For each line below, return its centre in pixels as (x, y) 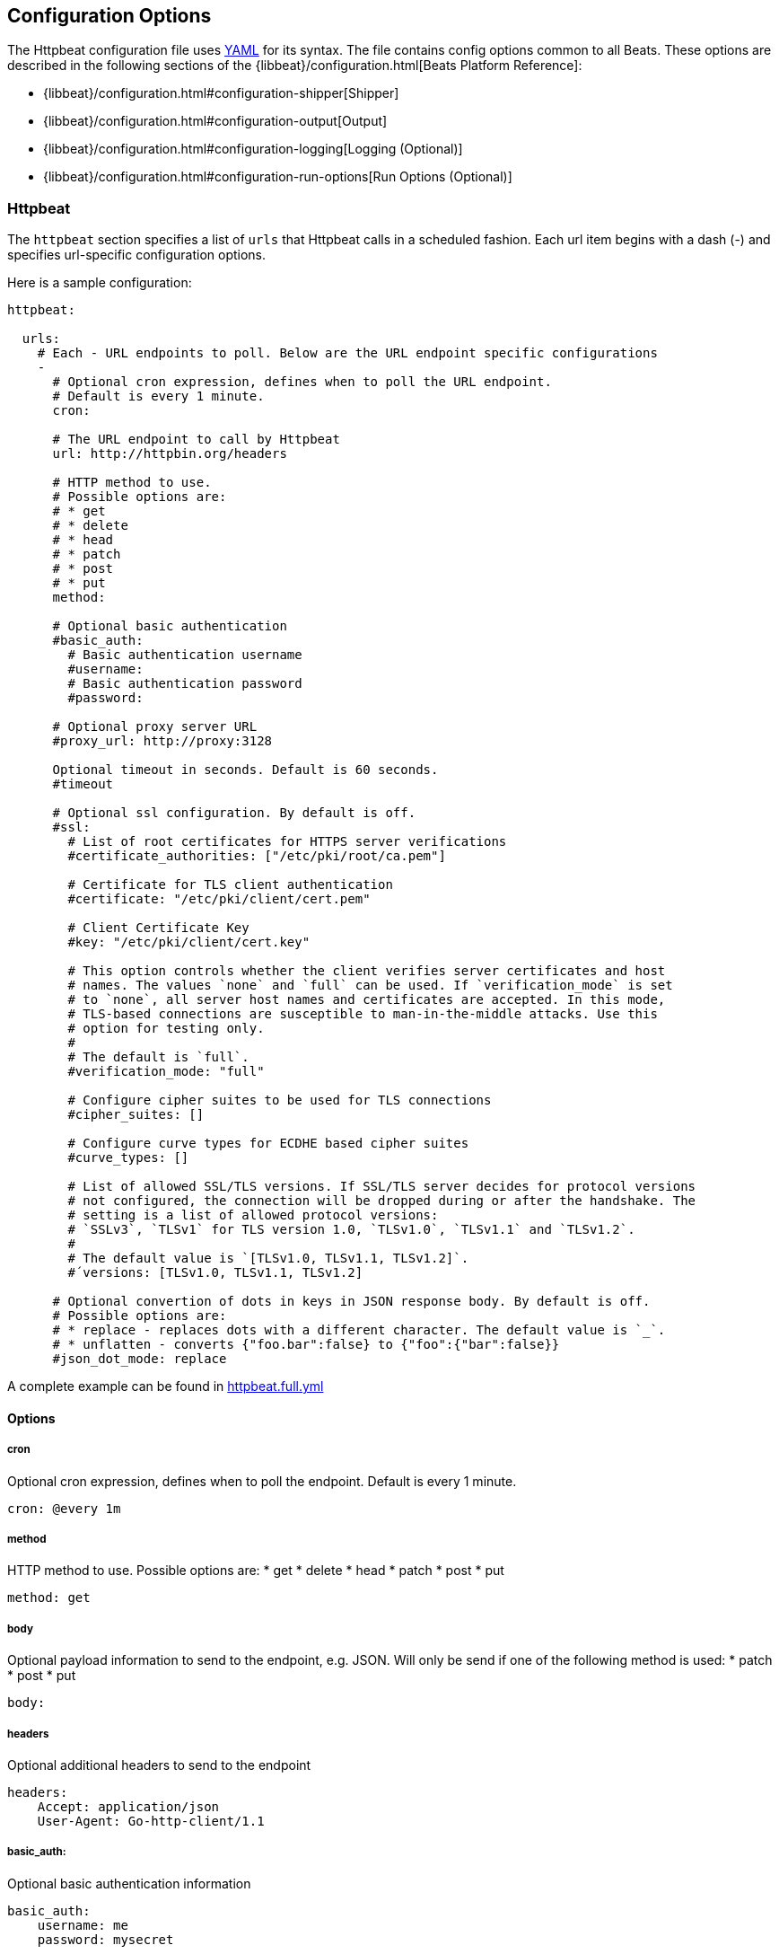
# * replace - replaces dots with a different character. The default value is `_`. (359, 1330)
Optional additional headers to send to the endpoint (159, 1765)
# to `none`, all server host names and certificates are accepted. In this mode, (367, 1000)
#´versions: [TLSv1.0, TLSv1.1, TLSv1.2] (215, 1273)
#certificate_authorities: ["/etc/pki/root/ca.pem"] (257, 856)
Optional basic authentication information (129, 1883)
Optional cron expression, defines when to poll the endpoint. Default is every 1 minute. (262, 1481)
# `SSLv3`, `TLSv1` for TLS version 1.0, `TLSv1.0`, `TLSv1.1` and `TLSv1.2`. (351, 1230)
